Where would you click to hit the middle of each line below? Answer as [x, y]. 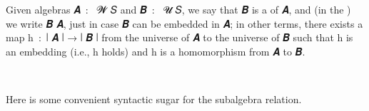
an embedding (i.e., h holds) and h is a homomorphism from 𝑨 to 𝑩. [156, 51]
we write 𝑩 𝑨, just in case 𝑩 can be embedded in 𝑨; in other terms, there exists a [184, 23]
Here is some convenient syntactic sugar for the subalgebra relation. [154, 99]
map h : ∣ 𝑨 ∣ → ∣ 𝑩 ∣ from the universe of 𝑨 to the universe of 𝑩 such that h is [180, 37]
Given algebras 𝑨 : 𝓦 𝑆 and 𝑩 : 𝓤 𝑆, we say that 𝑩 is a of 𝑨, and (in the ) [178, 9]
